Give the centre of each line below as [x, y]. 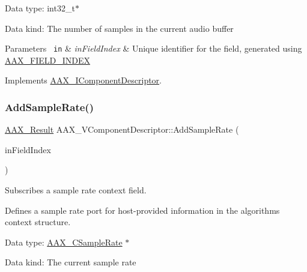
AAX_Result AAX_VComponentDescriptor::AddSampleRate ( [122, 129]
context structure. [38, 222]
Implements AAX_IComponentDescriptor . [84, 80]
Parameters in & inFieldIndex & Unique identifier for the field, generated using [153, 48]
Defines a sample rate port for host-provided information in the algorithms [142, 210]
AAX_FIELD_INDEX [47, 60]
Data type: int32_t [40, 8]
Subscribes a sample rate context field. [76, 190]
